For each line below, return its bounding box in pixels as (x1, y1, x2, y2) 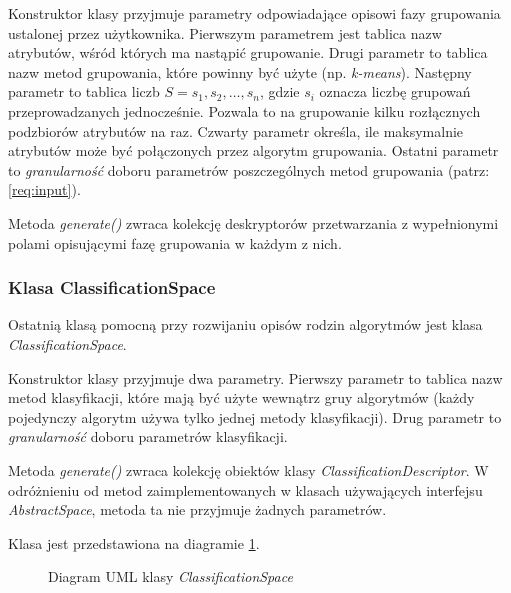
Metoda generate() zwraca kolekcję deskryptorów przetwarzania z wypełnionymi (8, 212, 499, 233)
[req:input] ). (8, 179, 81, 200)
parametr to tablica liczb (8, 81, 160, 102)
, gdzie (259, 81, 300, 102)
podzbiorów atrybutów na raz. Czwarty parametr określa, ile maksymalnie (8, 120, 464, 141)
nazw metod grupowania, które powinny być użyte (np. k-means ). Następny (8, 61, 472, 82)
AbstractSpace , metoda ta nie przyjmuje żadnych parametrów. (8, 499, 387, 520)
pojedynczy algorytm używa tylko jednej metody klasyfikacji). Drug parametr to (8, 406, 502, 427)
